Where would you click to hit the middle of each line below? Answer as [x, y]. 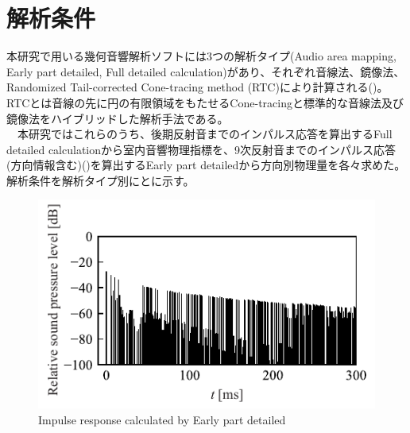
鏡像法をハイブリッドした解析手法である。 [118, 118]
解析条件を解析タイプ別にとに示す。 [101, 180]
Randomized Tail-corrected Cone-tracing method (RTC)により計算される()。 [197, 87]
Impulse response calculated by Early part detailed [162, 419]
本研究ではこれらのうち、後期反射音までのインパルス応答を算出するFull [205, 134]
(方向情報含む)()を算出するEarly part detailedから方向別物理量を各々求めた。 [206, 165]
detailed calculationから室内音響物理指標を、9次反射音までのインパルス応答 [201, 149]
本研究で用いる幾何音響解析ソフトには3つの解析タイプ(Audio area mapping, [201, 56]
